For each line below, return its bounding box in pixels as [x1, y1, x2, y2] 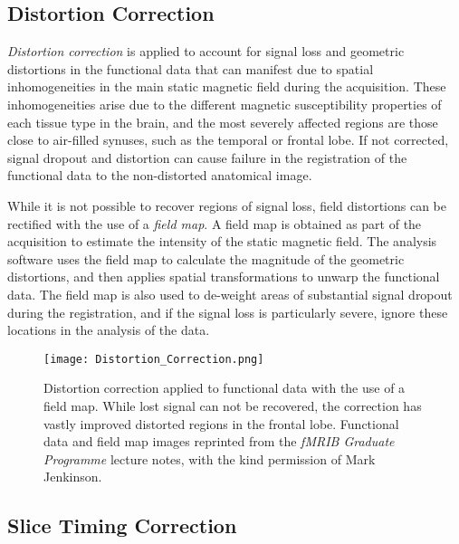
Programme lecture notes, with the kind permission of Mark [43, 449, 376, 468]
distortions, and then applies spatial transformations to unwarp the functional [7, 267, 440, 286]
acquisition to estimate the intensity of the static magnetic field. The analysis [7, 232, 437, 251]
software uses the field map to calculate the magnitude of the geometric [7, 249, 405, 268]
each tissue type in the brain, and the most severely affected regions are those [7, 112, 438, 131]
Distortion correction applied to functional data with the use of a [43, 378, 406, 397]
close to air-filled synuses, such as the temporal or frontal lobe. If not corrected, [7, 130, 449, 149]
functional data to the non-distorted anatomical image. [7, 166, 312, 185]
